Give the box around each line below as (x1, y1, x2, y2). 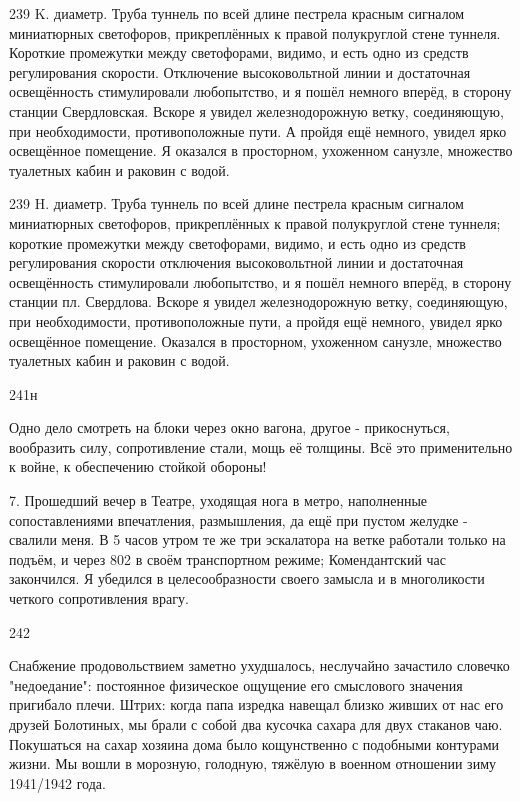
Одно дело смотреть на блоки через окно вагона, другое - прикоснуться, (9, 417, 450, 438)
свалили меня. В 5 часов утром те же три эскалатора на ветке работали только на (9, 529, 506, 550)
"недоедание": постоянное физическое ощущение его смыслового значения (9, 674, 463, 695)
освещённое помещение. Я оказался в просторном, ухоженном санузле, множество (9, 140, 513, 161)
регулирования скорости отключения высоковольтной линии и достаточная (9, 252, 464, 273)
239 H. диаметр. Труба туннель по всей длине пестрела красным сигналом (9, 193, 464, 214)
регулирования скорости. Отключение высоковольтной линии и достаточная (9, 61, 471, 82)
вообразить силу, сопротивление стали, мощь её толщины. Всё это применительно (9, 436, 513, 457)
